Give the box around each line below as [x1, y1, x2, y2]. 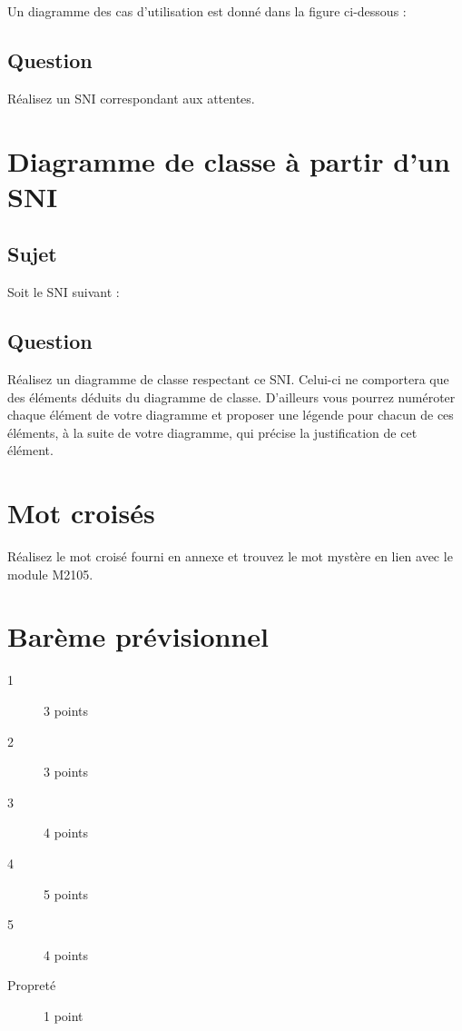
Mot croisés [7, 494, 155, 531]
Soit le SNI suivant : [7, 283, 120, 302]
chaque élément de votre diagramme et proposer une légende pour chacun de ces [7, 405, 454, 424]
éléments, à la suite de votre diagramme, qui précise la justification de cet [7, 422, 418, 441]
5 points [44, 884, 89, 903]
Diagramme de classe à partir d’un [7, 142, 450, 179]
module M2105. [7, 564, 93, 583]
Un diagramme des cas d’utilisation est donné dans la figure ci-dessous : [7, 2, 407, 20]
